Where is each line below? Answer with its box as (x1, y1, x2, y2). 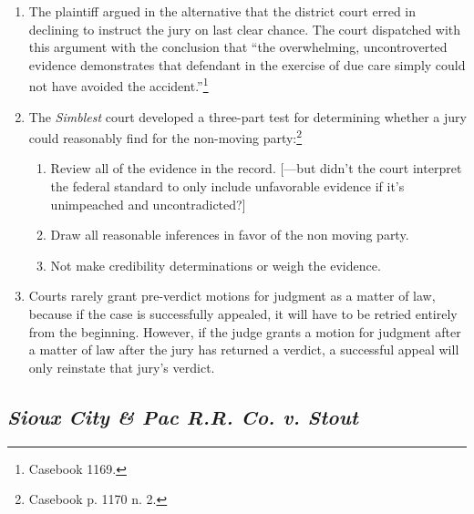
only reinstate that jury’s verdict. (28, 357, 215, 376)
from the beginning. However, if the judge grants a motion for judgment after (28, 322, 461, 341)
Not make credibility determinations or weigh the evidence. (50, 255, 381, 274)
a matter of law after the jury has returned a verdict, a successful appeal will (28, 340, 459, 359)
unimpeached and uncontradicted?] (50, 194, 246, 213)
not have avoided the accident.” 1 (28, 74, 209, 96)
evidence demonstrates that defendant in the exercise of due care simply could (28, 55, 466, 74)
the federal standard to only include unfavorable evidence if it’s (50, 177, 405, 196)
